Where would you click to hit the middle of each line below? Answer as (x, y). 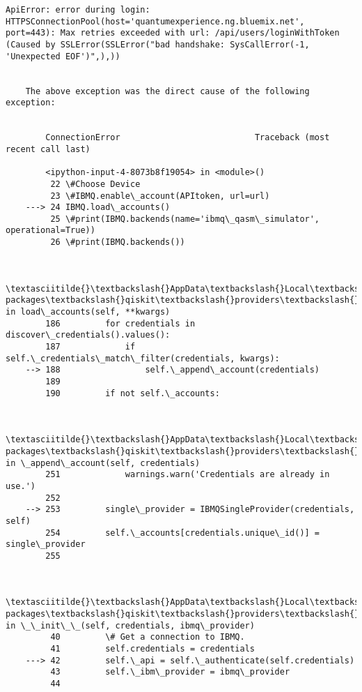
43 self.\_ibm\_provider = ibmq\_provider (170, 672)
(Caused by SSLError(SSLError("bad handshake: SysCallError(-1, (158, 44)
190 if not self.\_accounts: (133, 393)
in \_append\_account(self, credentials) (103, 463)
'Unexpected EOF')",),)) (63, 56)
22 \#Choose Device (95, 184)
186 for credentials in (120, 323)
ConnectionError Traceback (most (188, 138)
